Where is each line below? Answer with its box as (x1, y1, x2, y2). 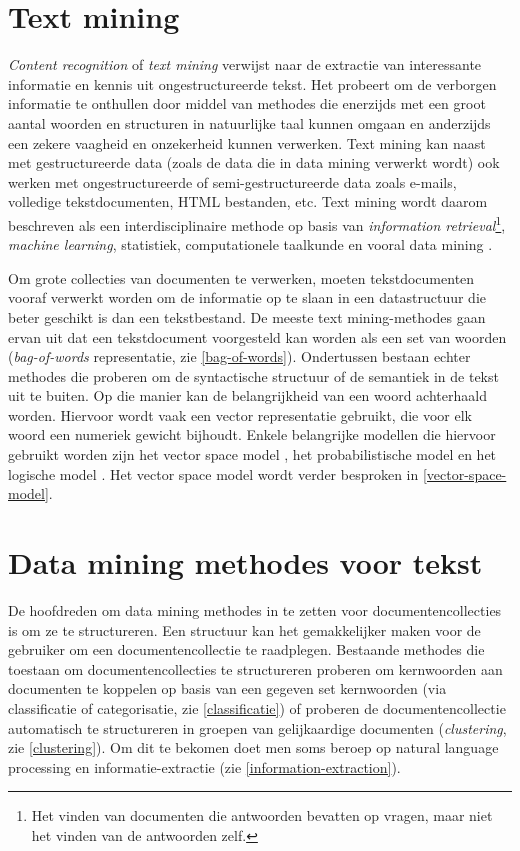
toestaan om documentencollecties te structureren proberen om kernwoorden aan (8, 658, 503, 679)
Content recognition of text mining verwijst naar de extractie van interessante (8, 54, 482, 75)
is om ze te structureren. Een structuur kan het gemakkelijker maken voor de (8, 619, 481, 640)
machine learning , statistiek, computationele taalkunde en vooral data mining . (8, 234, 493, 255)
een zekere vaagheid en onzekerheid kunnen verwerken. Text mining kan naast (8, 132, 486, 153)
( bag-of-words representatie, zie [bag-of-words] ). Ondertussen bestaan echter (8, 346, 471, 367)
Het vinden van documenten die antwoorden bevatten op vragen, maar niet (31, 805, 493, 826)
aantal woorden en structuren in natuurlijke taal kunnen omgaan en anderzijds (8, 112, 491, 133)
